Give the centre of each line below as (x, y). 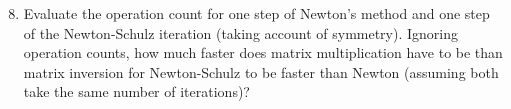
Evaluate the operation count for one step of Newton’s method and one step (256, 13)
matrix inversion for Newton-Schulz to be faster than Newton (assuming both (261, 71)
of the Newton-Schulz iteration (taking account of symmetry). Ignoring (241, 32)
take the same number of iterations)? (136, 91)
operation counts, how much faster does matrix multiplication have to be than (263, 52)
